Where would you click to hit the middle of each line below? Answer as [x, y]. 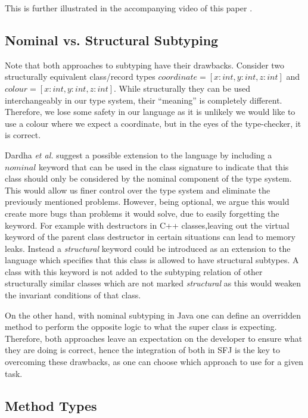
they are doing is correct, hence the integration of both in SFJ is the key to [142, 350]
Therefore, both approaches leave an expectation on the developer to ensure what [154, 338]
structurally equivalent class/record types [80, 77]
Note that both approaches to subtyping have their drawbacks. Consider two [145, 65]
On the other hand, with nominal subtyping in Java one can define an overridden [153, 315]
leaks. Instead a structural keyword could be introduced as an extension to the [148, 248]
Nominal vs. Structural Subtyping [112, 40]
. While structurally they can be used [182, 88]
